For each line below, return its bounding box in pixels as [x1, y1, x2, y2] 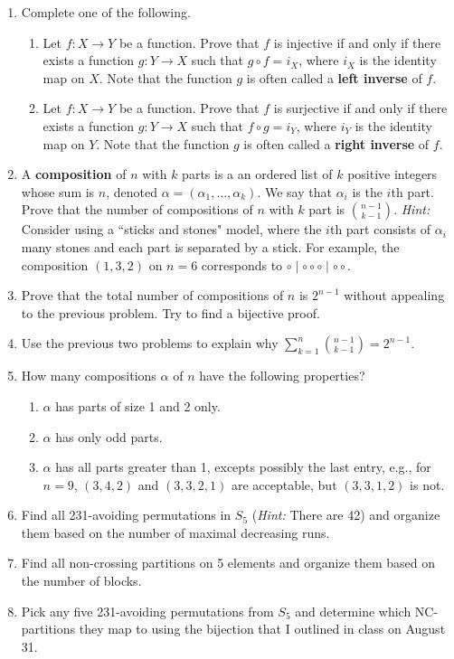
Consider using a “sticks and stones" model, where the [21, 220, 322, 239]
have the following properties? [199, 366, 365, 385]
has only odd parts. [55, 427, 163, 446]
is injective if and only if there [273, 33, 441, 52]
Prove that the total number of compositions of [21, 286, 284, 305]
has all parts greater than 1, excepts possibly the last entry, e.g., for [55, 457, 431, 476]
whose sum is [21, 182, 95, 201]
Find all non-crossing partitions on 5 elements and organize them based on [21, 553, 436, 572]
